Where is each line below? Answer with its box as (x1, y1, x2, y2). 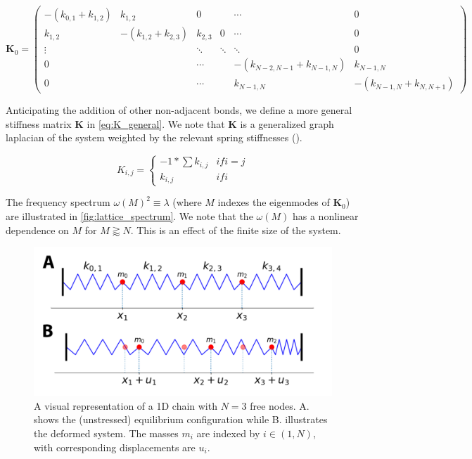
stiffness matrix (6, 116, 72, 131)
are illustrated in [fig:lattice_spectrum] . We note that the (6, 209, 253, 224)
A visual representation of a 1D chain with (34, 398, 217, 413)
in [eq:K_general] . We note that (87, 116, 225, 131)
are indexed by (196, 426, 260, 441)
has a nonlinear (292, 209, 359, 224)
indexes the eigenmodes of (217, 195, 330, 209)
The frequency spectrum (6, 195, 110, 209)
